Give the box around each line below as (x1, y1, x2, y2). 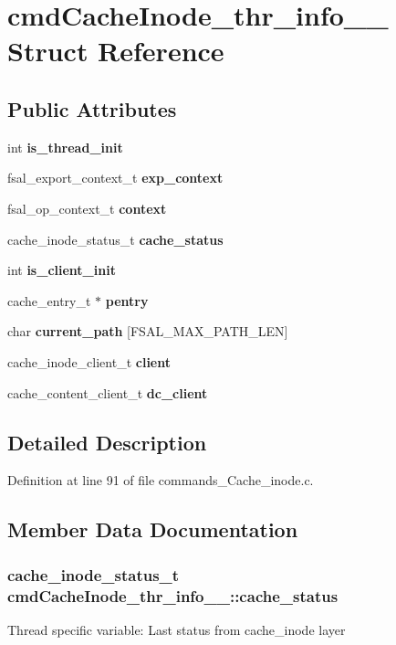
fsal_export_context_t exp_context (7, 168, 224, 187)
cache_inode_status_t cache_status (7, 229, 224, 248)
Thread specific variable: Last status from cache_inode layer (7, 619, 346, 639)
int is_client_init (7, 260, 116, 280)
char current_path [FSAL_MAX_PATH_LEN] (7, 322, 288, 341)
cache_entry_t (7, 291, 91, 310)
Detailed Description (7, 428, 207, 456)
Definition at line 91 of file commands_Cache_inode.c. (7, 471, 314, 490)
